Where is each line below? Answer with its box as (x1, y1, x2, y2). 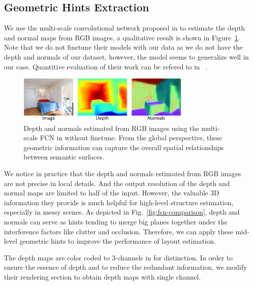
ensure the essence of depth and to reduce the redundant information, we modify (4, 262, 247, 272)
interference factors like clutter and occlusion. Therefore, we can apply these (4, 226, 233, 236)
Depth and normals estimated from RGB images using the (24, 123, 199, 133)
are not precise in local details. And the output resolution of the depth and (4, 178, 230, 188)
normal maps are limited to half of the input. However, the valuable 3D (4, 188, 219, 198)
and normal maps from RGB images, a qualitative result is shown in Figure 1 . (4, 32, 240, 42)
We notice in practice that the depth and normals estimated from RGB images (4, 168, 241, 179)
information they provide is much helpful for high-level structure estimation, (4, 197, 234, 207)
